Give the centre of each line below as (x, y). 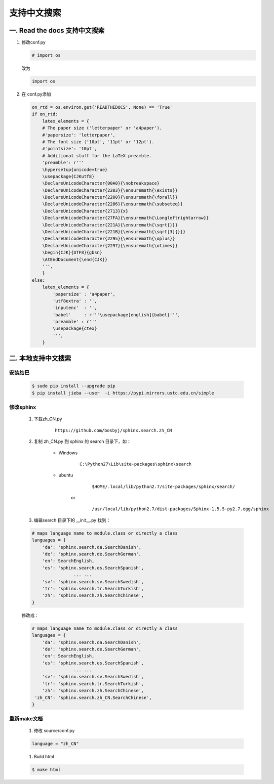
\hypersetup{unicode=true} (75, 170)
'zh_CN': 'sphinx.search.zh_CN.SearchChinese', (93, 697)
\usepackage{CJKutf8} (68, 176)
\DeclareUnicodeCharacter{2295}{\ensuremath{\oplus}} (109, 239)
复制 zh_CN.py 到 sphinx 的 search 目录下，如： (82, 441)
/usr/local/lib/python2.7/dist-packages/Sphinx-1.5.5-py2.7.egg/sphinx (180, 509)
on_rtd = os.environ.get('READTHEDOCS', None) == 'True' (102, 107)
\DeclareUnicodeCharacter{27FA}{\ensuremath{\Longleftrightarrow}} (126, 218)
